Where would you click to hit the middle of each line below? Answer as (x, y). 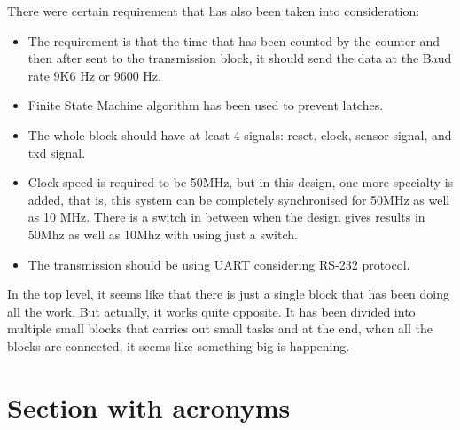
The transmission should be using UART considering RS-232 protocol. (219, 264)
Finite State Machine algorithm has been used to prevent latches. (206, 105)
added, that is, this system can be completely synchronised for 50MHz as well (239, 199)
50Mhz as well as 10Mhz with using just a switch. (163, 234)
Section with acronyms (149, 407)
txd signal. (57, 152)
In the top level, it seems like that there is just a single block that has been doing (229, 294)
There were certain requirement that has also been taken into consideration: (214, 11)
